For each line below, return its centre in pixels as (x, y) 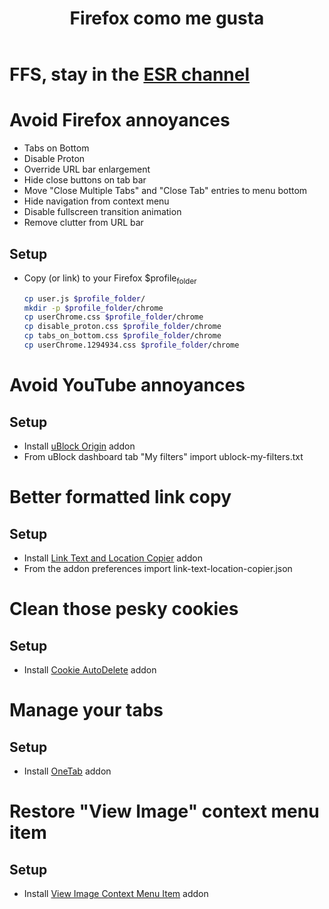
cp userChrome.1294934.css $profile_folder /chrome (131, 345)
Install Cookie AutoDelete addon (90, 669)
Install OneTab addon (67, 771)
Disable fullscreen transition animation (102, 212)
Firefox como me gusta (167, 18)
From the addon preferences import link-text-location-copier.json (158, 568)
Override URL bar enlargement (87, 169)
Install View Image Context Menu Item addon (116, 893)
